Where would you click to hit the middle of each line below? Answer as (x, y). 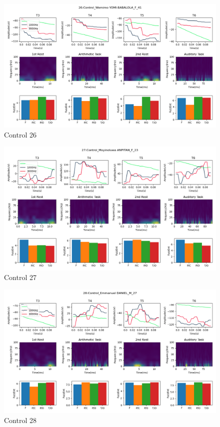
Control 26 (20, 134)
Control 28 (20, 420)
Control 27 (20, 277)
